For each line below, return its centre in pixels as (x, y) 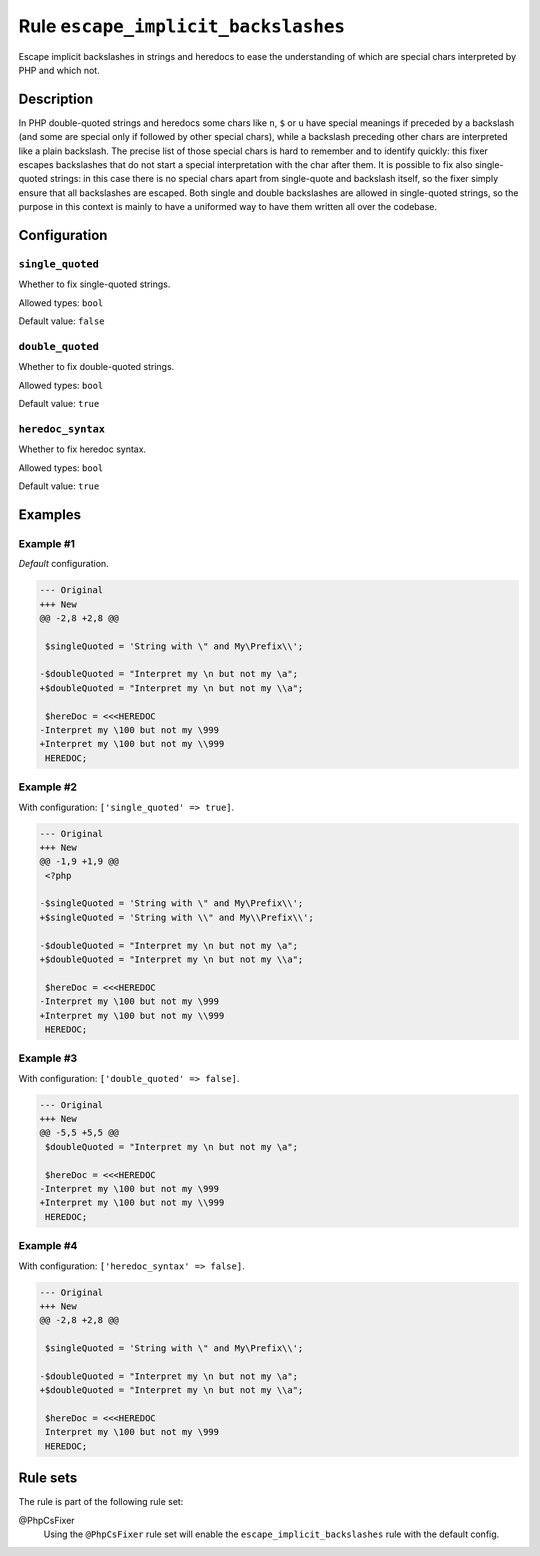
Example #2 (48, 787)
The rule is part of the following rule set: (101, 1502)
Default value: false (61, 321)
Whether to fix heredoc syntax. (82, 449)
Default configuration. (63, 564)
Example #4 (48, 1246)
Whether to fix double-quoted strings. (96, 367)
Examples (50, 514)
